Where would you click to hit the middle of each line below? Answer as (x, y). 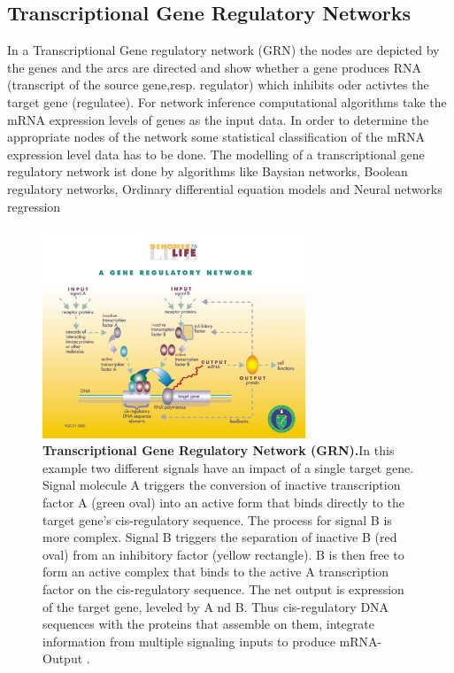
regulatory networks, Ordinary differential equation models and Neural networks (225, 188)
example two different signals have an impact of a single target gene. (228, 467)
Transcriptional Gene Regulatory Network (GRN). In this (219, 450)
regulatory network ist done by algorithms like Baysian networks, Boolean (208, 171)
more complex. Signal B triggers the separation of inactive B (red (220, 537)
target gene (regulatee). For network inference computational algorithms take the (227, 101)
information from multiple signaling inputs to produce (189, 641)
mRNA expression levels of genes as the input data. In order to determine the (218, 119)
